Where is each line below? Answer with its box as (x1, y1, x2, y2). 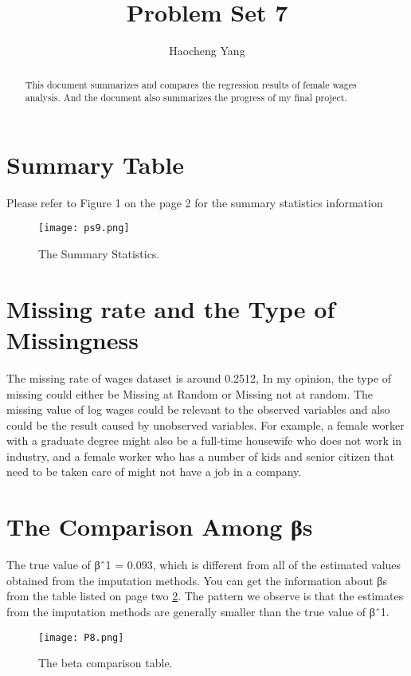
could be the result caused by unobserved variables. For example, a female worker (6, 416, 405, 433)
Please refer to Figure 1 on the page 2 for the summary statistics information (6, 194, 383, 210)
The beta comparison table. (38, 654, 173, 671)
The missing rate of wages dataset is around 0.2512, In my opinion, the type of (6, 369, 392, 386)
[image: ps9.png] (38, 222, 130, 234)
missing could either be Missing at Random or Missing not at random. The (6, 385, 374, 402)
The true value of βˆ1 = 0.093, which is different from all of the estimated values (6, 556, 401, 573)
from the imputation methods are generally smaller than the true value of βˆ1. (6, 603, 389, 619)
